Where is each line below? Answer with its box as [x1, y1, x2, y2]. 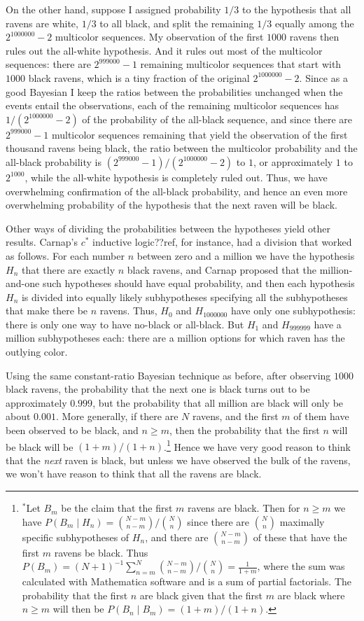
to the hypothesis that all [241, 2, 351, 16]
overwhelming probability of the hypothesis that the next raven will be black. [6, 197, 337, 212]
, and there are [145, 529, 209, 544]
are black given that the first [139, 587, 262, 602]
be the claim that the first [61, 501, 173, 515]
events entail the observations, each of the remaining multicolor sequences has [6, 98, 339, 113]
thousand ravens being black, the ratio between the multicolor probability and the [6, 141, 358, 155]
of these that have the [253, 529, 347, 544]
